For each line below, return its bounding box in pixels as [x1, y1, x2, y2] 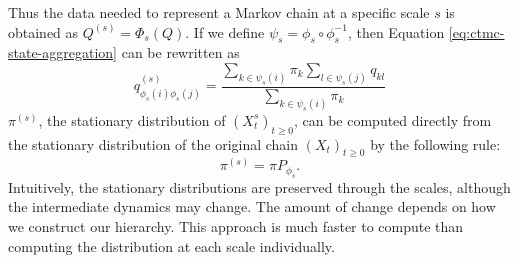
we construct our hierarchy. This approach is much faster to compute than [8, 215, 464, 236]
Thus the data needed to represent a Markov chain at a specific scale [8, 2, 430, 22]
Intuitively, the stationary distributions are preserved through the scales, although [8, 176, 511, 197]
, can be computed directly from [293, 109, 492, 130]
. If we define [185, 21, 265, 42]
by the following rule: [370, 133, 501, 154]
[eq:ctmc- [448, 21, 505, 42]
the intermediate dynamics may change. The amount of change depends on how [8, 196, 496, 217]
